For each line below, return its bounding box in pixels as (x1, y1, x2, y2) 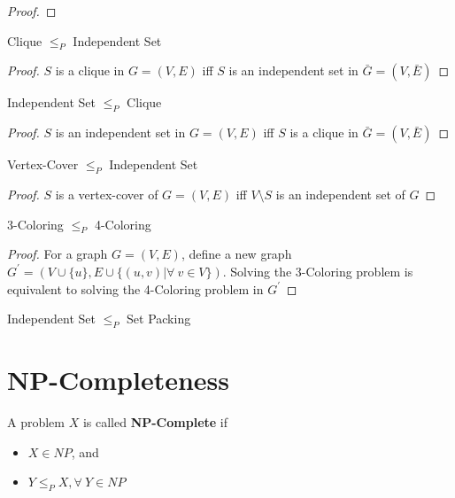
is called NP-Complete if (82, 413, 227, 432)
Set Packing (127, 309, 191, 328)
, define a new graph (181, 245, 292, 263)
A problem (7, 413, 65, 432)
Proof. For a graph (7, 245, 108, 263)
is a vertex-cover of (55, 184, 158, 203)
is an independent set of (275, 184, 405, 203)
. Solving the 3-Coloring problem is (222, 261, 413, 280)
